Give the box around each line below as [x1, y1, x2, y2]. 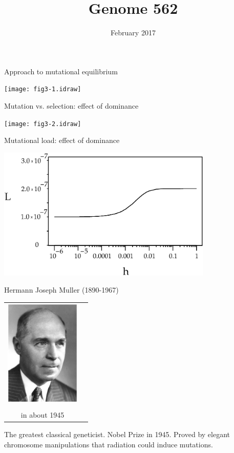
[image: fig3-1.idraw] [4, 86, 81, 93]
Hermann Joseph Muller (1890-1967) [4, 284, 119, 295]
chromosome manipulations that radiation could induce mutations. [4, 439, 213, 449]
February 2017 [111, 27, 156, 38]
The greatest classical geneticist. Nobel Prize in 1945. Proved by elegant [4, 428, 230, 439]
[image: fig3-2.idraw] [4, 120, 81, 128]
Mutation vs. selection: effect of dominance [4, 100, 139, 111]
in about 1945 [20, 409, 65, 420]
